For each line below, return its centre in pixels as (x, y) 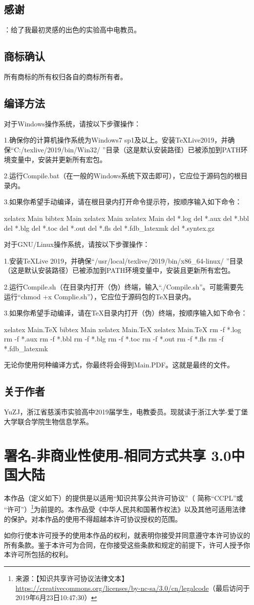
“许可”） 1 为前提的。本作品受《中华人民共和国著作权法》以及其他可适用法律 (125, 508)
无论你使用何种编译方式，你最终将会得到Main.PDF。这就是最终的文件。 (119, 365)
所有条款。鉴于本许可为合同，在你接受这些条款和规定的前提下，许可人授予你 (127, 544)
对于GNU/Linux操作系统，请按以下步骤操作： (77, 244)
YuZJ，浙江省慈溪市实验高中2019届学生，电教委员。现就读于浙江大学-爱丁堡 (126, 412)
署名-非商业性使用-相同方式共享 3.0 (118, 455)
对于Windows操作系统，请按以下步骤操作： (73, 123)
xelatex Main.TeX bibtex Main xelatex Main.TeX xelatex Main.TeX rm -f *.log (123, 329)
